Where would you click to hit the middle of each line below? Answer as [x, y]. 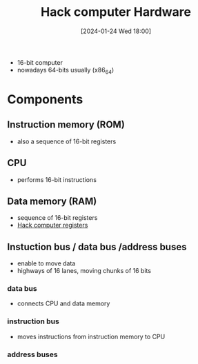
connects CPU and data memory [63, 303]
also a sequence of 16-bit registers [67, 141]
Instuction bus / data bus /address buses [97, 246]
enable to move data [46, 263]
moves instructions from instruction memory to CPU [91, 336]
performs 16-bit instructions [57, 179]
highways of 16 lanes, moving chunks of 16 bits [84, 271]
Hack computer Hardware [116, 12]
